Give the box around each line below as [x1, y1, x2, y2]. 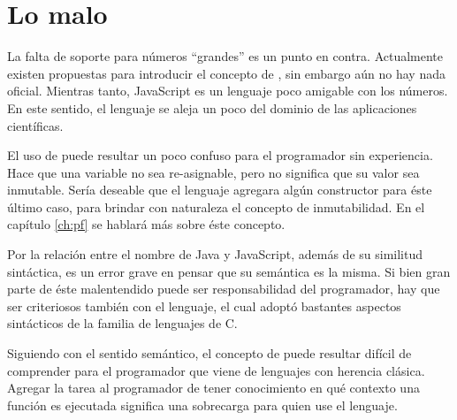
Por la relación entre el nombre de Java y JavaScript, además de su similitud [7, 245, 423, 263]
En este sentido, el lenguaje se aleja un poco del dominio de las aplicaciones [7, 98, 417, 117]
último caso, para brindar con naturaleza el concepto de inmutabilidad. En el [7, 197, 425, 216]
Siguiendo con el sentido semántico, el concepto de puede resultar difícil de [7, 344, 412, 363]
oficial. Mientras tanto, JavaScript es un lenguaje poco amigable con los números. [7, 81, 448, 100]
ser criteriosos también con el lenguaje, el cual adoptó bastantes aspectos [7, 296, 401, 315]
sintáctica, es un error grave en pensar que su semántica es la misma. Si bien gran [7, 262, 451, 280]
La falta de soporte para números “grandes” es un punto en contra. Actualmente [7, 47, 444, 65]
